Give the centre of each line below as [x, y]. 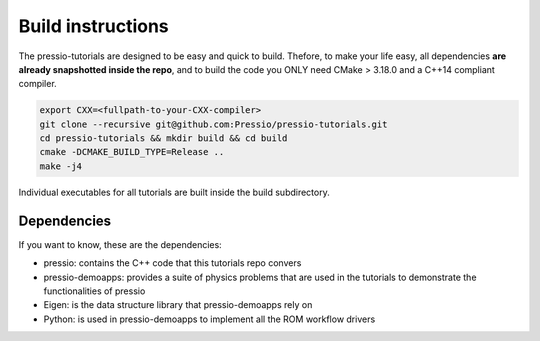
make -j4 [61, 166]
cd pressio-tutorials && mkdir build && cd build [163, 138]
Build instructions [93, 26]
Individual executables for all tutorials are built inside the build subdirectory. [174, 192]
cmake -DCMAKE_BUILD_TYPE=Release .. [132, 152]
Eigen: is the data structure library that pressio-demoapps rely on [178, 305]
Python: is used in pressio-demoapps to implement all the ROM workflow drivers [209, 319]
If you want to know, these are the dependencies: [120, 244]
